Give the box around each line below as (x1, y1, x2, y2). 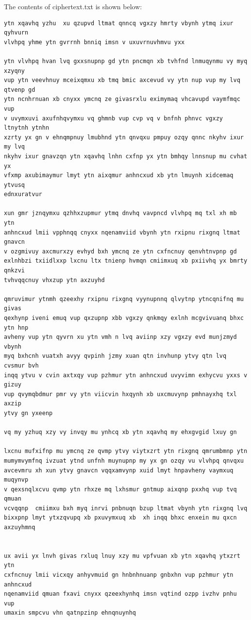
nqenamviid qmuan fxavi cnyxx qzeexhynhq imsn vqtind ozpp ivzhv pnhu (4, 590, 237, 598)
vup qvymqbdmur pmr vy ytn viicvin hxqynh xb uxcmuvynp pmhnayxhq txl (4, 390, 237, 398)
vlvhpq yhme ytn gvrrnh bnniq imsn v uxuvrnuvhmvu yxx (4, 38, 185, 46)
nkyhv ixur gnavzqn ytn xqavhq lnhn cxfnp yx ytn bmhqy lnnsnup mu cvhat (4, 152, 248, 160)
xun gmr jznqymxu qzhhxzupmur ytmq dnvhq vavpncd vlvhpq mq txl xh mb (4, 210, 237, 217)
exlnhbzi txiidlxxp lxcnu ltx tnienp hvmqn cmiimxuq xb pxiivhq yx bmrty (4, 257, 248, 265)
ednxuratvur (4, 191, 42, 198)
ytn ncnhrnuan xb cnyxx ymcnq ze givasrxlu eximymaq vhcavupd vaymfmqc (4, 96, 240, 103)
